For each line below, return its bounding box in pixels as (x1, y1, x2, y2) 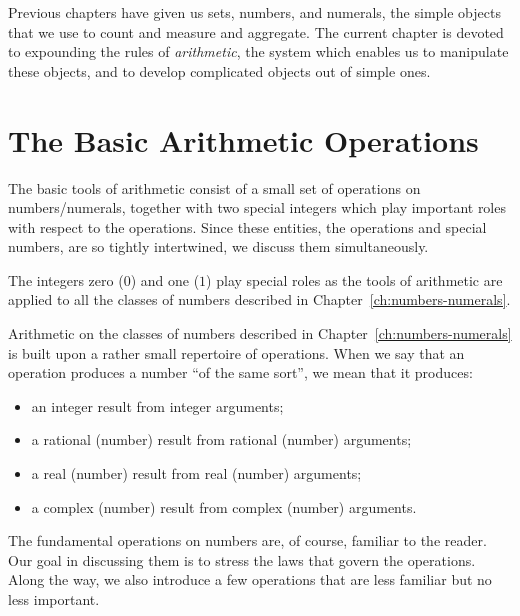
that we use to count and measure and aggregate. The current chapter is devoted (8, 21, 504, 42)
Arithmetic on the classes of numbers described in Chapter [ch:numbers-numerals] (8, 323, 512, 344)
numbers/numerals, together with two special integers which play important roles (8, 197, 506, 218)
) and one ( (130, 269, 200, 290)
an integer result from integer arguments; (31, 395, 284, 416)
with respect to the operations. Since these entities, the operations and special (8, 216, 487, 237)
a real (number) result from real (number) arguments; (31, 463, 362, 484)
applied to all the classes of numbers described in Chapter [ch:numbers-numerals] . (8, 289, 511, 310)
